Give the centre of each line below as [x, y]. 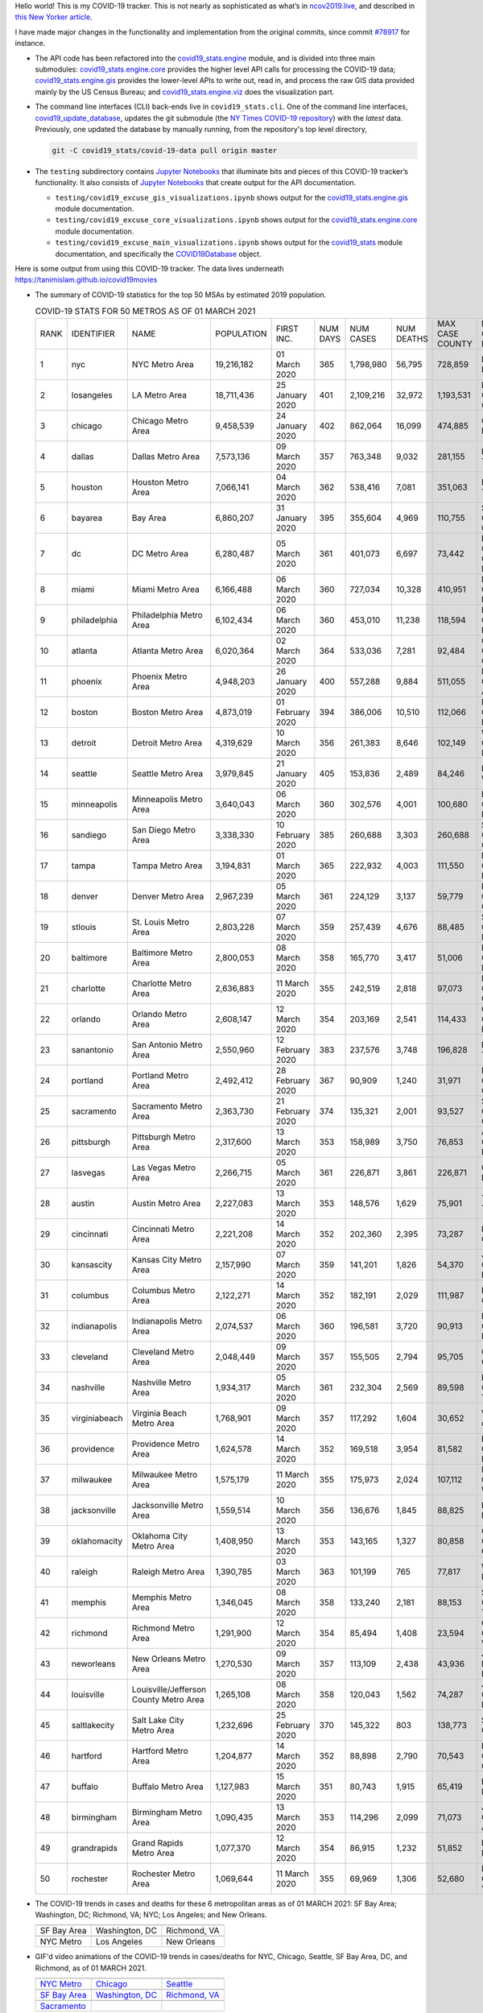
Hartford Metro [160, 1751]
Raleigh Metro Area [168, 1572]
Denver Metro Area [168, 896]
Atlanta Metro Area [167, 651]
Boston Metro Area [167, 712]
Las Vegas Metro [164, 1168]
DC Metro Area [160, 553]
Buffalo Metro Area [168, 1786]
